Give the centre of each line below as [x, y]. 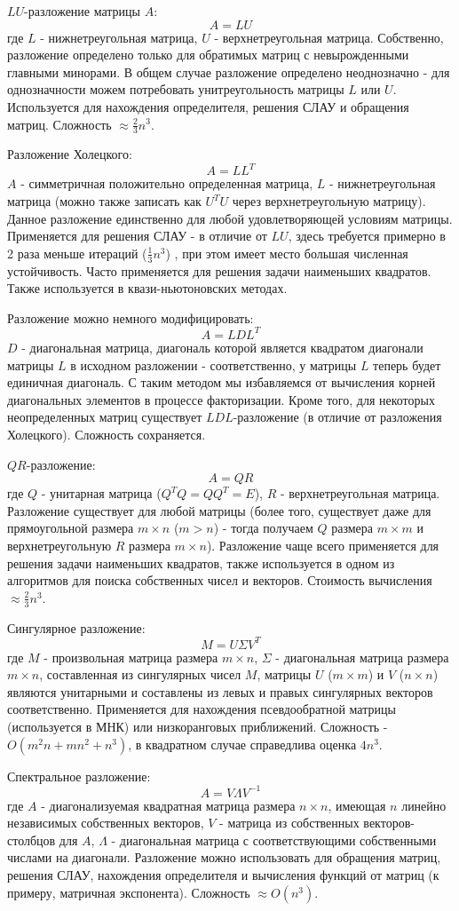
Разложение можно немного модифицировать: [131, 317]
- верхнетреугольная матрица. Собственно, [329, 37]
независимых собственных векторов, [106, 823]
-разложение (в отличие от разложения [337, 417]
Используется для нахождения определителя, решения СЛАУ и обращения [208, 106]
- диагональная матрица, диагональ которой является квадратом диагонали [222, 347]
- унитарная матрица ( [101, 493]
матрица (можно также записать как [104, 201]
